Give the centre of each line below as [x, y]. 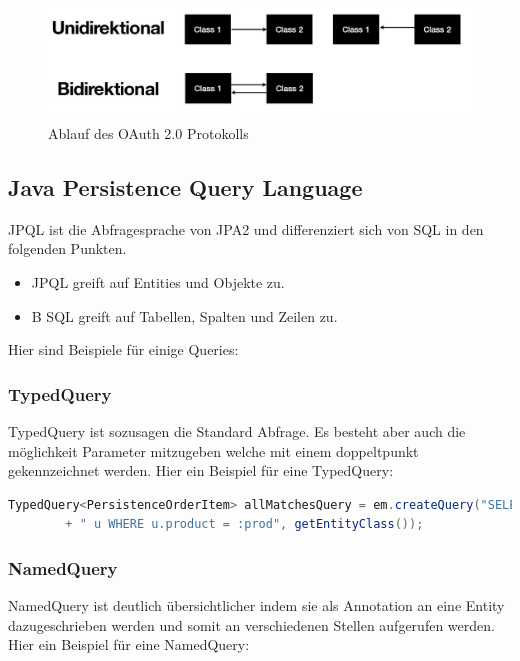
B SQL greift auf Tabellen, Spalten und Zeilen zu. [184, 315]
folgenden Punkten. [67, 248]
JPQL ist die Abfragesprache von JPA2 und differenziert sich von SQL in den [246, 228]
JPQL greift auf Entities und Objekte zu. [158, 281]
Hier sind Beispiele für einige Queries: [123, 349]
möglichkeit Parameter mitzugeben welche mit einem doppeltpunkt [213, 450]
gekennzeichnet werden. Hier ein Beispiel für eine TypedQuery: [201, 470]
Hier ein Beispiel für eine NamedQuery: [129, 644]
